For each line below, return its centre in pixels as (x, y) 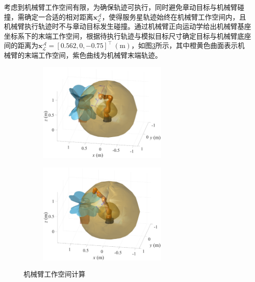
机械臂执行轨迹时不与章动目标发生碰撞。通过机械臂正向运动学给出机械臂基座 (127, 26)
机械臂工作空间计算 (54, 274)
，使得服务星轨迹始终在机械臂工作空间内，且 (174, 16)
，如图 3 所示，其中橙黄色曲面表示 (184, 45)
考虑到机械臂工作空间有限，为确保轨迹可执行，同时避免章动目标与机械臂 (121, 7)
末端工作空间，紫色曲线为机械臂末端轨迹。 (93, 55)
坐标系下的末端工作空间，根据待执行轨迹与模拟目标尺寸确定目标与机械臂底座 (127, 35)
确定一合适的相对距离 (59, 16)
